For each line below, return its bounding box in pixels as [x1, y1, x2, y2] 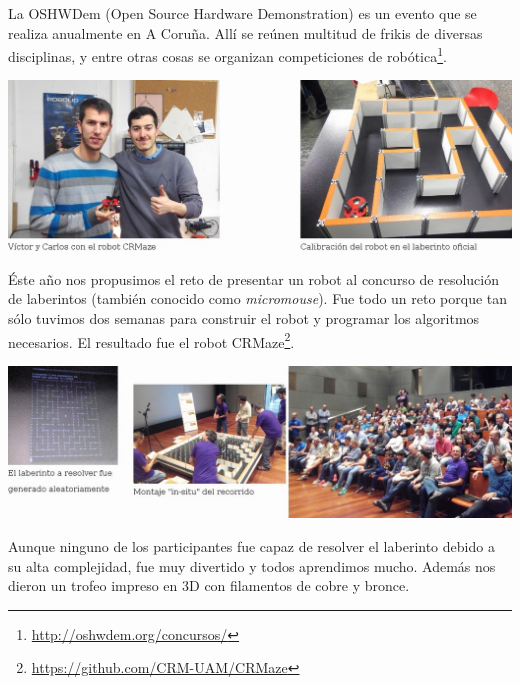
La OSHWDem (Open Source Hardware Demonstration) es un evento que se [8, 3, 477, 23]
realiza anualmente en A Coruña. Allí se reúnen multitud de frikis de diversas [8, 22, 483, 43]
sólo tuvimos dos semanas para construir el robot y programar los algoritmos [8, 308, 480, 328]
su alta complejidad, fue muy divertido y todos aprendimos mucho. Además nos [8, 555, 496, 576]
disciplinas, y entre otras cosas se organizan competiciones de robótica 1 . [8, 43, 447, 66]
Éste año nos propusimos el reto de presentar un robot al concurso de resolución [8, 268, 499, 289]
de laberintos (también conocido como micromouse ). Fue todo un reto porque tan [8, 288, 508, 309]
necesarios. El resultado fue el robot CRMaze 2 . [8, 328, 295, 352]
